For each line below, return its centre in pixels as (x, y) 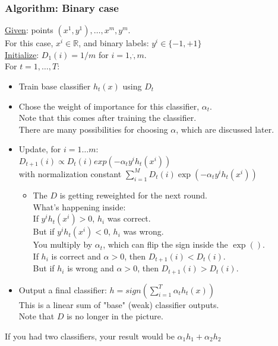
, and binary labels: (114, 43)
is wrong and (91, 268)
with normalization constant (70, 173)
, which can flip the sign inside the (165, 244)
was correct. (129, 218)
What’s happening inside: (79, 206)
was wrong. (143, 231)
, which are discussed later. (225, 129)
